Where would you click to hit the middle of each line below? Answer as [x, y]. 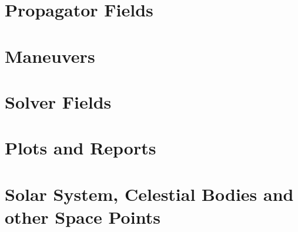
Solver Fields [58, 101]
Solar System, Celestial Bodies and [149, 194]
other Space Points [83, 216]
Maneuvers [50, 56]
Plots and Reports [81, 148]
